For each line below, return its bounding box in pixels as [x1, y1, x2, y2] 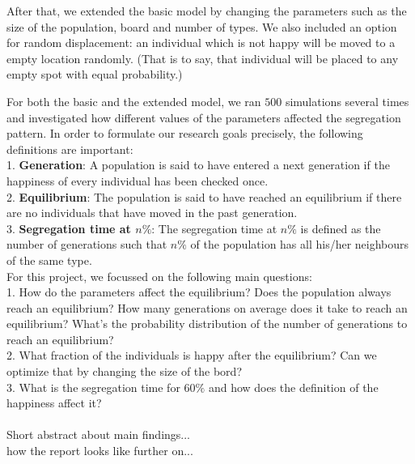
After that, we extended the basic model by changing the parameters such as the [6, 2, 407, 19]
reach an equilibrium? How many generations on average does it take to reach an [6, 299, 408, 316]
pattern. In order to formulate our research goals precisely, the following [6, 125, 363, 142]
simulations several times [285, 92, 409, 109]
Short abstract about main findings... [6, 426, 191, 443]
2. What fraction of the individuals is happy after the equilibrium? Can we [6, 347, 377, 364]
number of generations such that [6, 236, 167, 253]
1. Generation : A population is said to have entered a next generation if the [6, 156, 390, 173]
